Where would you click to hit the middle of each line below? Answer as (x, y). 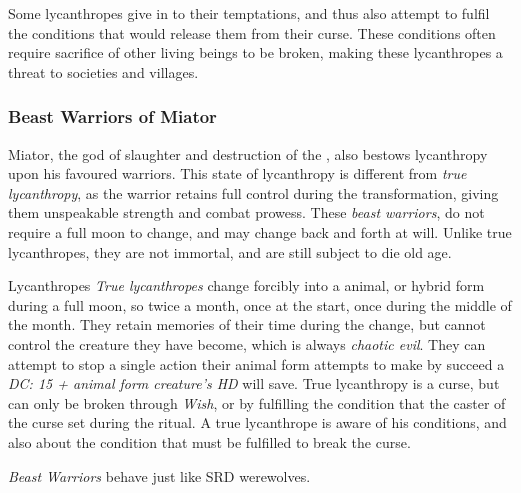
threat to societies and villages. (103, 71)
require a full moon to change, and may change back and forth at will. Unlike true (260, 231)
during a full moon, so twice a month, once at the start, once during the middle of (260, 304)
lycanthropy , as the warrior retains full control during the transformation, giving (253, 192)
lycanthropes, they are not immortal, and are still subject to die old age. (230, 251)
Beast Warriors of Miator (112, 116)
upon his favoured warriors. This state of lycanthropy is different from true (237, 173)
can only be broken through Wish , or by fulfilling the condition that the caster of (257, 402)
